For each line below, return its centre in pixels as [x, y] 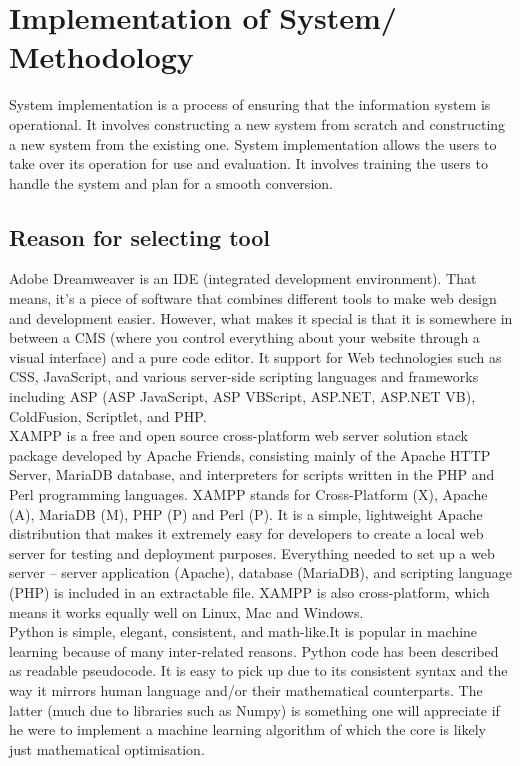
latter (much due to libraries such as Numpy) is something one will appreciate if [254, 709]
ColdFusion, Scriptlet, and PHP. [108, 415]
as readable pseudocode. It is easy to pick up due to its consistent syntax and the [258, 670]
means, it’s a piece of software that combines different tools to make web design [253, 298]
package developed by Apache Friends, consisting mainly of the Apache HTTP [250, 454]
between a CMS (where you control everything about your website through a [244, 337]
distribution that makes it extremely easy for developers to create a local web [246, 533]
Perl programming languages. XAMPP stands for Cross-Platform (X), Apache [248, 494]
